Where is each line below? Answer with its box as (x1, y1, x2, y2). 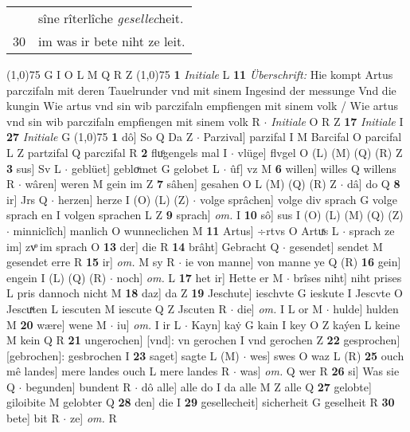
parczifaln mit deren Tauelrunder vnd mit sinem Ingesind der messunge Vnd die (6, 81, 396, 98)
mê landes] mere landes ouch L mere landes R (6, 363, 230, 379)
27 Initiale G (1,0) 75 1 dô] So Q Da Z (6, 128, 193, 145)
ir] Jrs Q (6, 190, 48, 207)
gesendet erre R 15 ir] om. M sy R (6, 253, 175, 270)
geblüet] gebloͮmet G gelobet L (71, 159, 220, 176)
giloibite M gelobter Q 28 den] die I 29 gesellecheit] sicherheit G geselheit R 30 (6, 394, 395, 410)
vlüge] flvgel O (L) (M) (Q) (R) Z (237, 143, 403, 160)
